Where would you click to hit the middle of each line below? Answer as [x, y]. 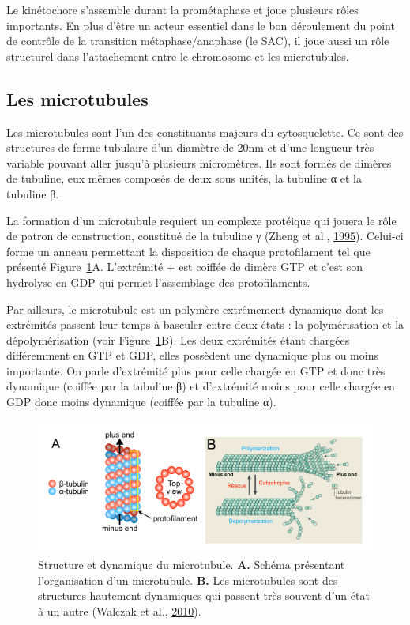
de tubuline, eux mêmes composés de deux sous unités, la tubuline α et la [184, 178]
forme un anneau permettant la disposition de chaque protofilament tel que [188, 251]
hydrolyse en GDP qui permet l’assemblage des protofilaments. [158, 282]
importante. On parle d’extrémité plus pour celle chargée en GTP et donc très [196, 370]
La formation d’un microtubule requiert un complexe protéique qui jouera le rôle [201, 220]
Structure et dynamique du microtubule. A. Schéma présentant [192, 565]
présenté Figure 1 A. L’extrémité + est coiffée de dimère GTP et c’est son [185, 267]
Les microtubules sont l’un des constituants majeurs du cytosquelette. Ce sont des [205, 132]
